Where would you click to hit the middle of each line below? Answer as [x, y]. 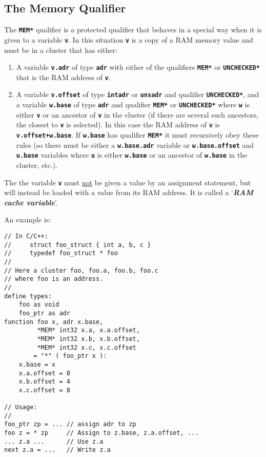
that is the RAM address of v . [63, 77]
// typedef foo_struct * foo [61, 253]
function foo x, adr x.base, [54, 322]
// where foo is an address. [54, 279]
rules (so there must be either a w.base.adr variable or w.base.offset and [135, 145]
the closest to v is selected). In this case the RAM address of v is [118, 125]
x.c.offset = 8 [44, 390]
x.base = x [37, 364]
